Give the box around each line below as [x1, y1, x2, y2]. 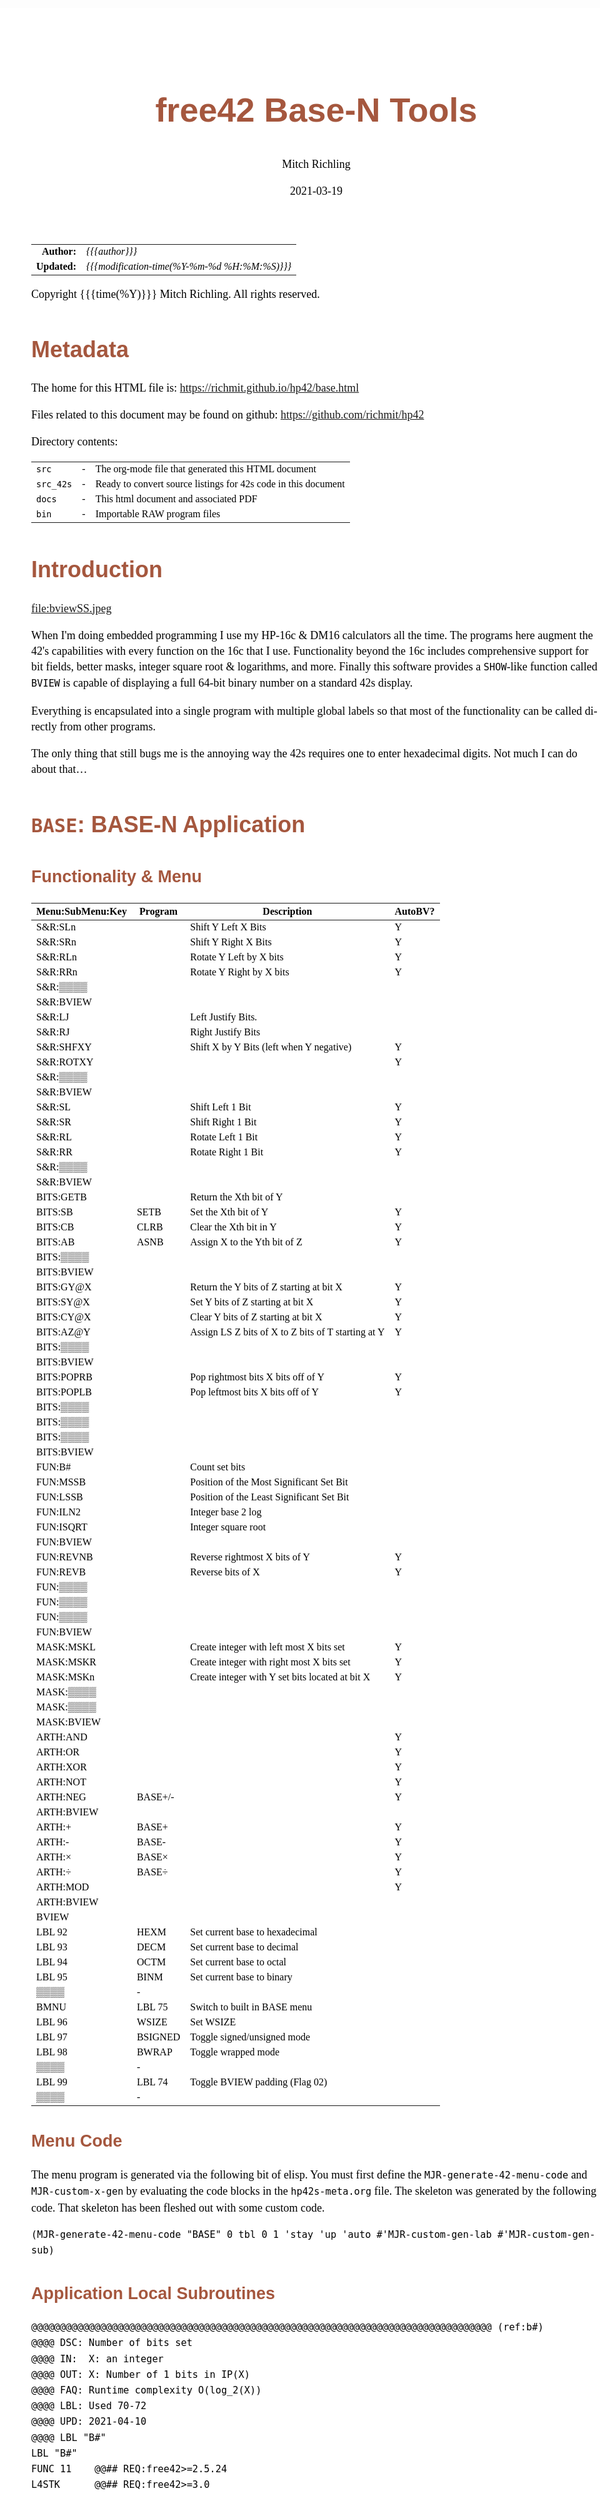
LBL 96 [36, 2016, 68, 2028]
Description [262, 906, 313, 918]
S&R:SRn [36, 936, 77, 948]
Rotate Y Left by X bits [190, 951, 284, 963]
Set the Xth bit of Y [190, 1206, 269, 1218]
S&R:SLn [36, 921, 77, 933]
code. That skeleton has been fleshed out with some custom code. [31, 2201, 325, 2215]
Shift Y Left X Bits [190, 921, 267, 933]
